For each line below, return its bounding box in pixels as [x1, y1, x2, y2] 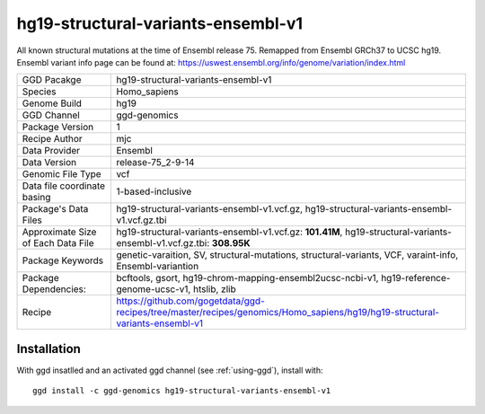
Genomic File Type [22, 168, 102, 181]
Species [22, 85, 57, 98]
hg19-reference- [380, 272, 451, 285]
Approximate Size [22, 225, 97, 238]
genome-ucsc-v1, [116, 283, 191, 295]
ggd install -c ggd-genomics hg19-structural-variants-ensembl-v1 [32, 386, 331, 396]
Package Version [22, 121, 94, 134]
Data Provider [22, 145, 81, 157]
